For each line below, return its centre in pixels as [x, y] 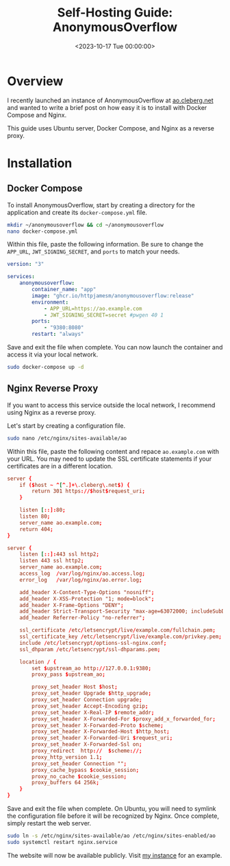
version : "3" [26, 264]
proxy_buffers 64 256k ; [65, 783]
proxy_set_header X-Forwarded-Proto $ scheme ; [98, 725]
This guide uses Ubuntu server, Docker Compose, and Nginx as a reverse [111, 128]
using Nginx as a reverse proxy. [52, 412]
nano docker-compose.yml [42, 231]
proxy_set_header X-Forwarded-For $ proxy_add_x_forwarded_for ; [124, 719]
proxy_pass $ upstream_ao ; [69, 674]
